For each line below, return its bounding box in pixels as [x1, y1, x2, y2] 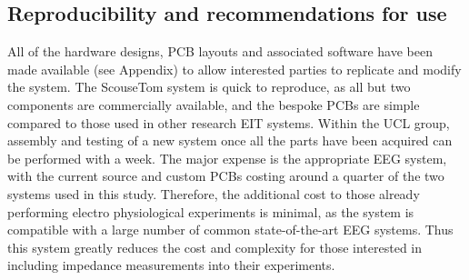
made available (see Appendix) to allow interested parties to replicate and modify [7, 59, 462, 78]
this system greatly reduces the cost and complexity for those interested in [7, 237, 423, 256]
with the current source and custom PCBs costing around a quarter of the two [7, 166, 444, 185]
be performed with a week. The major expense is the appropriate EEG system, [7, 148, 447, 167]
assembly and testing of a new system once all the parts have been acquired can [7, 131, 453, 150]
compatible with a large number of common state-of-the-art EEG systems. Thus [7, 220, 454, 239]
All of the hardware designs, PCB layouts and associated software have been [7, 42, 433, 61]
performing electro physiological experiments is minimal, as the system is [7, 202, 414, 221]
